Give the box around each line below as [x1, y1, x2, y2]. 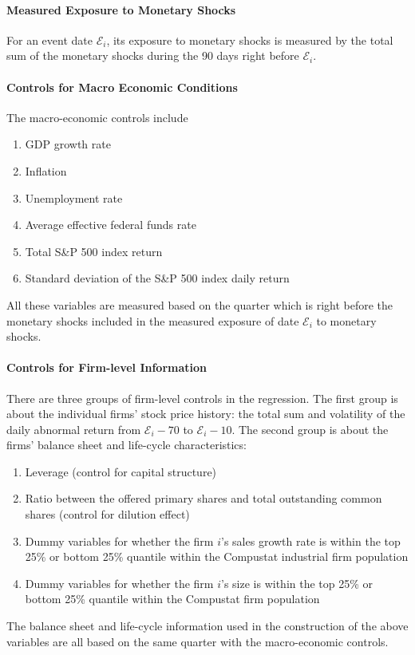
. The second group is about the [231, 420, 389, 437]
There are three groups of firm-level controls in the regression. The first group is [6, 389, 398, 406]
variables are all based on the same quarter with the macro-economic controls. [6, 633, 389, 649]
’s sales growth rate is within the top [221, 532, 401, 549]
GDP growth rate [25, 136, 111, 152]
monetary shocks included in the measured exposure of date [6, 312, 299, 329]
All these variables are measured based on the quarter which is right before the [6, 296, 393, 313]
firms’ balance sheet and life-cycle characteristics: [6, 436, 247, 453]
